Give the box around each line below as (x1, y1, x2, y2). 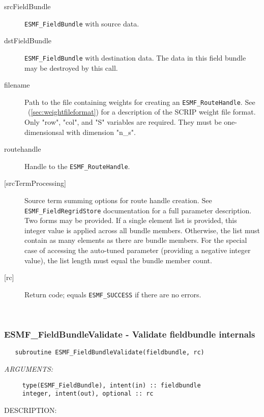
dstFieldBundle (4, 35, 52, 46)
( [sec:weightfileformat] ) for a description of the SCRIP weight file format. (27, 106, 256, 117)
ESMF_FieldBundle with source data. (24, 18, 139, 29)
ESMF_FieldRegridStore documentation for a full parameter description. (24, 205, 252, 215)
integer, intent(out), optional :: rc (22, 390, 154, 398)
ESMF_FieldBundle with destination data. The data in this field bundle (24, 52, 246, 63)
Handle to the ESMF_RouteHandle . (24, 160, 130, 171)
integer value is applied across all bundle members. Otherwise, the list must (24, 225, 260, 235)
